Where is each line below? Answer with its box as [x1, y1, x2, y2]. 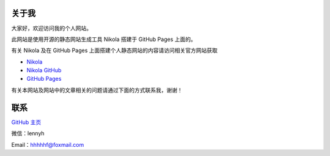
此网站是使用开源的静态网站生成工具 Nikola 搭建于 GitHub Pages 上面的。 [11, 35, 197, 43]
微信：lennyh [11, 130, 45, 137]
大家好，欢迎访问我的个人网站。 [11, 24, 92, 32]
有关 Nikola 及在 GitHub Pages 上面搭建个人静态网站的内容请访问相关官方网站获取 [11, 46, 218, 54]
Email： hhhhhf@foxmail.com [11, 141, 84, 148]
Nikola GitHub [26, 67, 62, 74]
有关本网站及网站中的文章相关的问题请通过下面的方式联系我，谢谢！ [11, 86, 183, 94]
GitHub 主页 [11, 118, 42, 125]
